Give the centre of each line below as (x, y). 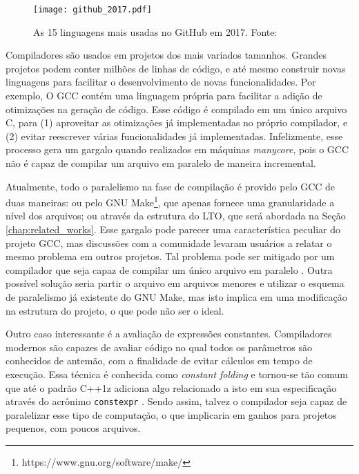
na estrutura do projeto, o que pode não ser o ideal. (115, 310)
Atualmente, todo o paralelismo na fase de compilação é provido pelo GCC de (171, 186)
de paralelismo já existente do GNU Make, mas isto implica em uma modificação (176, 297)
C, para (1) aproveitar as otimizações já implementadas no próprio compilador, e (177, 122)
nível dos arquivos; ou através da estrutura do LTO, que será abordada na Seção (176, 216)
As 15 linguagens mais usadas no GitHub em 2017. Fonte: (155, 31)
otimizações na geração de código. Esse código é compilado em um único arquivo (176, 109)
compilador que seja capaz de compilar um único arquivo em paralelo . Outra (169, 269)
